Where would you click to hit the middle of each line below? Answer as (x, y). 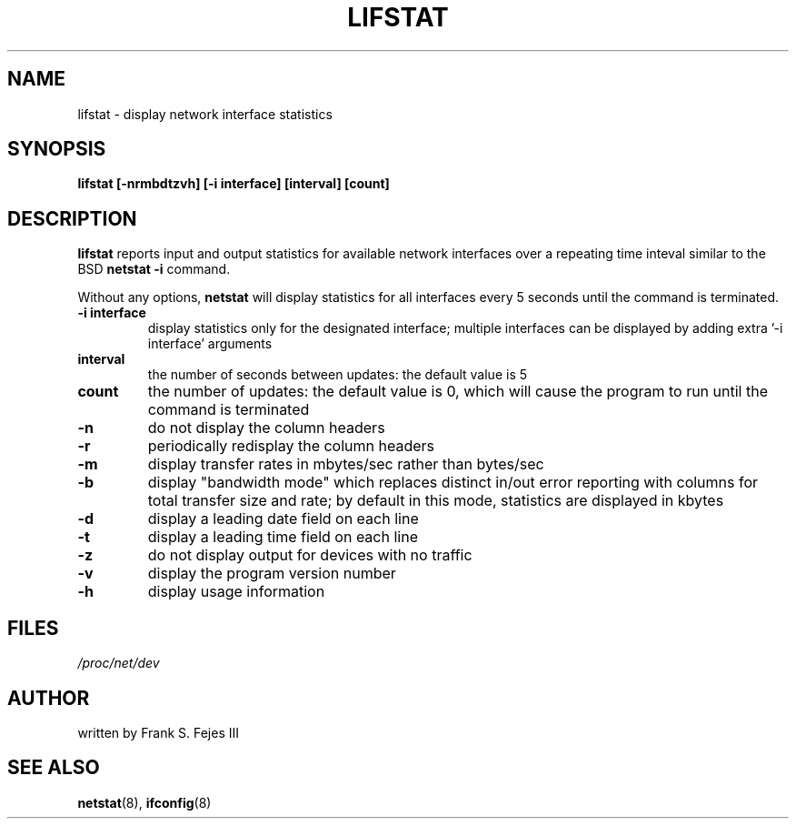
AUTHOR (49, 698)
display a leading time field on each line (283, 537)
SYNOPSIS (57, 149)
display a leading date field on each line (283, 519)
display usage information (236, 592)
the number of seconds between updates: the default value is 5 (338, 375)
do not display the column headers (266, 428)
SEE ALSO (54, 768)
